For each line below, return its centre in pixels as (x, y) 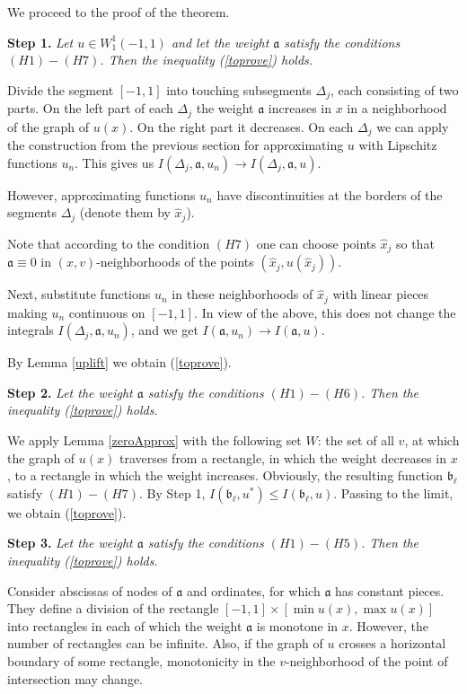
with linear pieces (381, 294)
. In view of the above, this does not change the (325, 312)
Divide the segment (61, 89)
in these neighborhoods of (242, 294)
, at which (432, 440)
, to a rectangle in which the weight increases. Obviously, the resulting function (225, 475)
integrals (31, 330)
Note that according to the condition (109, 243)
